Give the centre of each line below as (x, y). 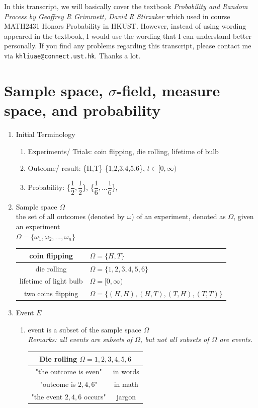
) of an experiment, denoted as (179, 216)
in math (126, 384)
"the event (47, 397)
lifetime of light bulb (51, 281)
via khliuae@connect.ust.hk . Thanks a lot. (72, 55)
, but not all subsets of (175, 339)
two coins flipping (51, 293)
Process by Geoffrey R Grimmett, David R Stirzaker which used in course (117, 16)
